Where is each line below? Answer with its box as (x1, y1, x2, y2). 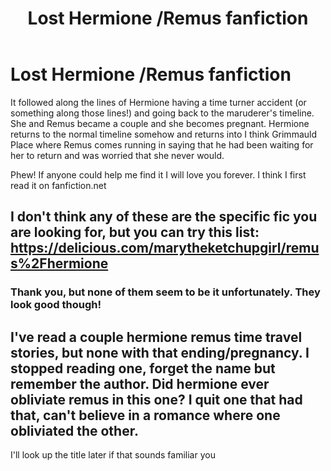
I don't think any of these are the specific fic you (10, 208, 318, 226)
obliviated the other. (10, 422, 139, 439)
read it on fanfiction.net (10, 179, 107, 191)
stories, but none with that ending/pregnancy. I (10, 344, 310, 361)
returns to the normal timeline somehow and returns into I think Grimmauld (10, 128, 317, 140)
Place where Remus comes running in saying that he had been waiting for (10, 138, 314, 151)
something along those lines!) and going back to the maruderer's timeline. (10, 107, 315, 119)
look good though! (10, 298, 102, 312)
